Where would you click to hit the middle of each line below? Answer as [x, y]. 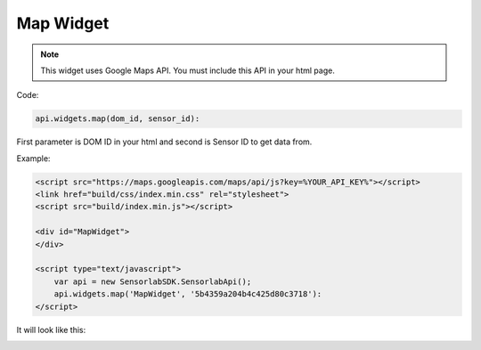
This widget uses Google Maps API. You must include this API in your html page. [188, 70]
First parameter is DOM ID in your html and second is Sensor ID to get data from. [164, 142]
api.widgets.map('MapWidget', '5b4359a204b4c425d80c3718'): [188, 294]
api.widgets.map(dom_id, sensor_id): [118, 119]
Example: [33, 158]
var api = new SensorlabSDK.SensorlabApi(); [153, 281]
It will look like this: [51, 330]
